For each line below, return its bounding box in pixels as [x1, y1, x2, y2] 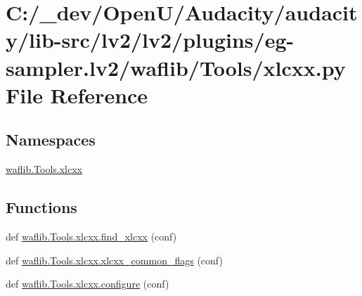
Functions [6, 196, 77, 218]
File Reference [6, 80, 148, 109]
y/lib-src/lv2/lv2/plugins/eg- [6, 25, 295, 54]
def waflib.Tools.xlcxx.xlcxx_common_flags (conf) [6, 252, 223, 267]
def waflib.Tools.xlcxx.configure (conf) [6, 276, 169, 291]
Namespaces [6, 129, 96, 150]
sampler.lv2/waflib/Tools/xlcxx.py [6, 53, 346, 82]
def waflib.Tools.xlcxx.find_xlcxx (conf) [6, 229, 177, 243]
